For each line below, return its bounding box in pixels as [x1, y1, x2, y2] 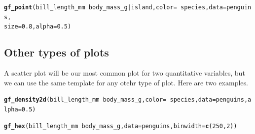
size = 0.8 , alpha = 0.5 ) [4, 23, 72, 30]
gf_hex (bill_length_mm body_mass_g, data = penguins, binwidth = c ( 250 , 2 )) [4, 122, 237, 130]
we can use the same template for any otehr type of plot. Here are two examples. [4, 77, 248, 87]
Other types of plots [4, 45, 109, 60]
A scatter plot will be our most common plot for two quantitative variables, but [4, 68, 245, 78]
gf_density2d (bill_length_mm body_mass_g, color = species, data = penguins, [4, 96, 248, 104]
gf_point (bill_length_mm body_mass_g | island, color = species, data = [4, 4, 227, 11]
